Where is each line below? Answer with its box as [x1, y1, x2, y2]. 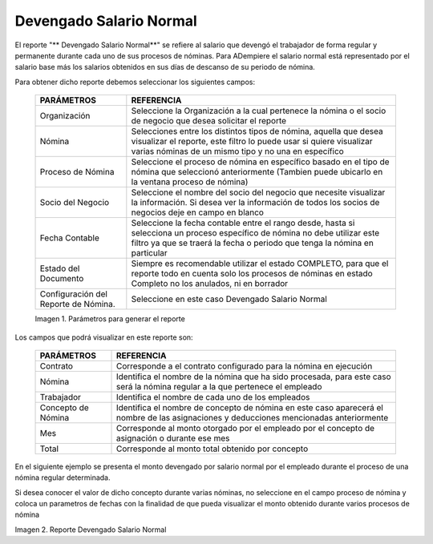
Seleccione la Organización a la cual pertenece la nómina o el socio [131, 105, 386, 116]
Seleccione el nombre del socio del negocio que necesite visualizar [131, 187, 386, 198]
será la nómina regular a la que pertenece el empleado [115, 381, 322, 392]
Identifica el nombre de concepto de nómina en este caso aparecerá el [115, 401, 384, 413]
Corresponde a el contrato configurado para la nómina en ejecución [115, 361, 373, 372]
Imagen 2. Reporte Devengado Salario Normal [14, 525, 167, 534]
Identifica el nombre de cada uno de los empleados [115, 391, 310, 402]
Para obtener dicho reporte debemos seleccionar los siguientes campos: [14, 77, 256, 87]
